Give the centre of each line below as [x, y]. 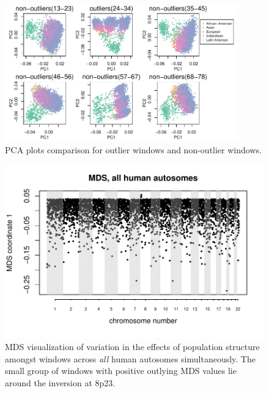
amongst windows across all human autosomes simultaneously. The [130, 358]
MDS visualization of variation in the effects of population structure [132, 347]
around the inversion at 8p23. [60, 382]
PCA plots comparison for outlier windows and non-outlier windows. [133, 150]
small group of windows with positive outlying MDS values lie [121, 371]
